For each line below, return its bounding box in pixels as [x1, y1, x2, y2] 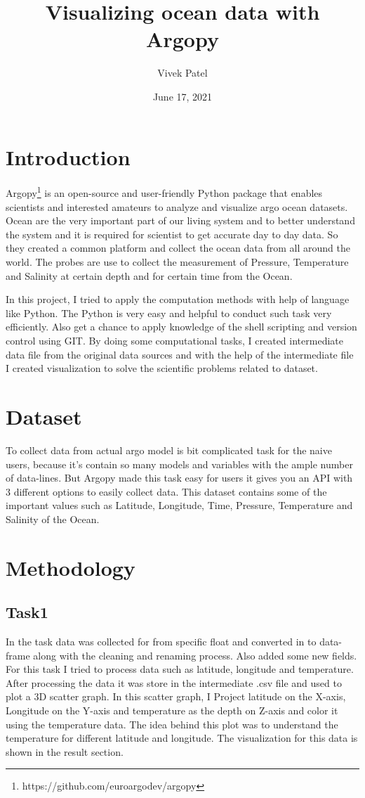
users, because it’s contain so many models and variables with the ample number [6, 456, 353, 471]
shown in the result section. [6, 744, 124, 759]
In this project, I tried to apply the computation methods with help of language [6, 292, 350, 307]
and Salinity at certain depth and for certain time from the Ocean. [6, 268, 293, 283]
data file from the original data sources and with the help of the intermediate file [6, 347, 354, 361]
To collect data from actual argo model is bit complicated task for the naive [6, 442, 332, 457]
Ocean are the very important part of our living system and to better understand [6, 213, 355, 228]
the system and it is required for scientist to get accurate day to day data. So [6, 226, 338, 241]
